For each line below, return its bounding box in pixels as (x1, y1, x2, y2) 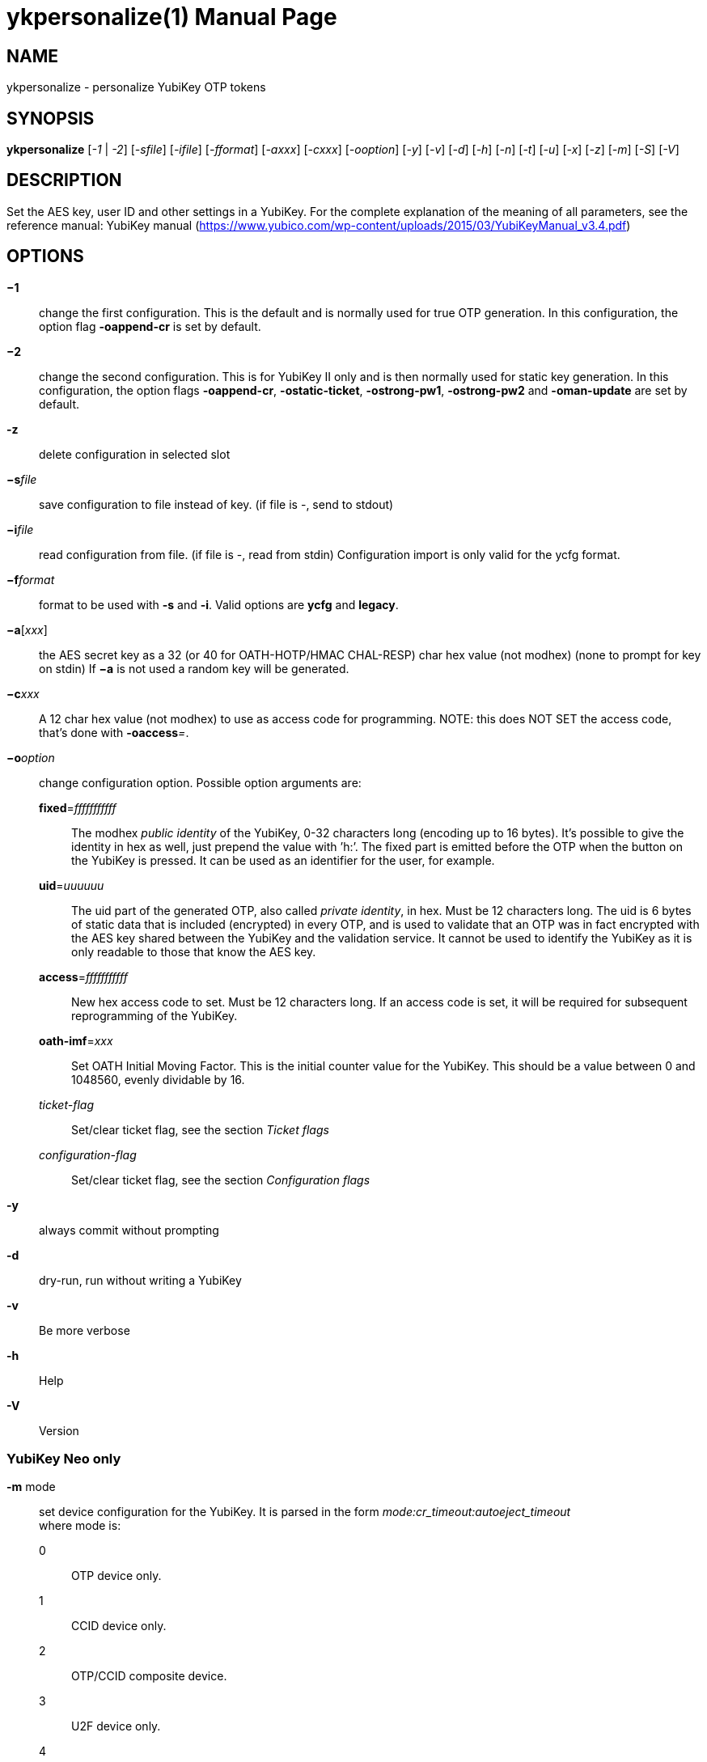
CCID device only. (71, 1619, 167, 1633)
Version (39, 1423, 79, 1438)
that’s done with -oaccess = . (39, 725, 189, 739)
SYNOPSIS (6, 108, 95, 129)
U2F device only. (71, 1719, 161, 1734)
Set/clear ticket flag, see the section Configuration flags (71, 1172, 370, 1187)
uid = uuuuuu (39, 878, 104, 892)
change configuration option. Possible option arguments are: (39, 775, 362, 790)
